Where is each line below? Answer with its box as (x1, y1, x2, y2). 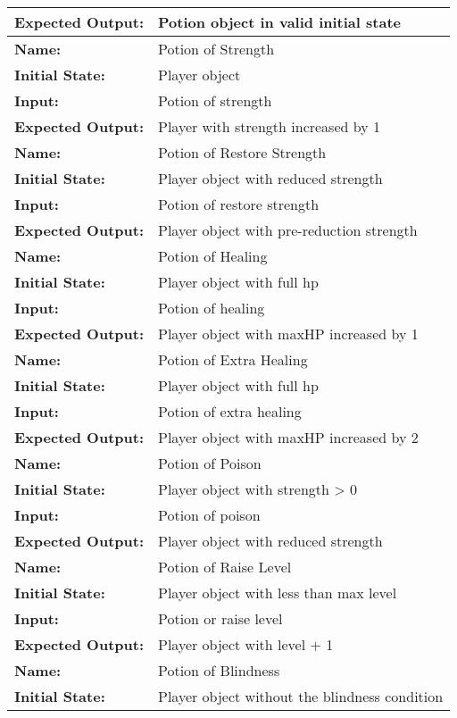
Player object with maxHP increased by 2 (158, 427, 419, 447)
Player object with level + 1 (158, 634, 334, 655)
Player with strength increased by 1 (158, 116, 380, 137)
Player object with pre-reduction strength (158, 220, 418, 240)
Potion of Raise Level (158, 556, 292, 577)
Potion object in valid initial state (158, 12, 401, 32)
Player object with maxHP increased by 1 (158, 323, 419, 344)
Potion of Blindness (158, 660, 280, 680)
